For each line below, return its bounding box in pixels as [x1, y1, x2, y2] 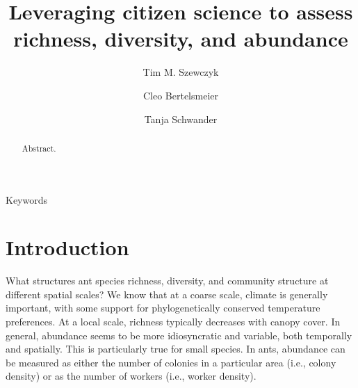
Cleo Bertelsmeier [143, 88, 219, 102]
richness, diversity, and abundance [13, 24, 348, 53]
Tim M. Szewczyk [143, 65, 219, 79]
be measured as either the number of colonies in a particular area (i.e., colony [6, 355, 336, 369]
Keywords [6, 192, 48, 207]
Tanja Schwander [144, 111, 218, 126]
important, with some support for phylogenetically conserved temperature [6, 300, 320, 315]
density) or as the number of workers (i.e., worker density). [6, 369, 257, 383]
